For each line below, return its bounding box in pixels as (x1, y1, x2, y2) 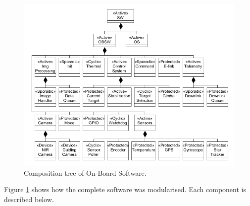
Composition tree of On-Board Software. (24, 167, 147, 178)
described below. (4, 194, 54, 204)
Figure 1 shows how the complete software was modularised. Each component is (4, 184, 246, 195)
